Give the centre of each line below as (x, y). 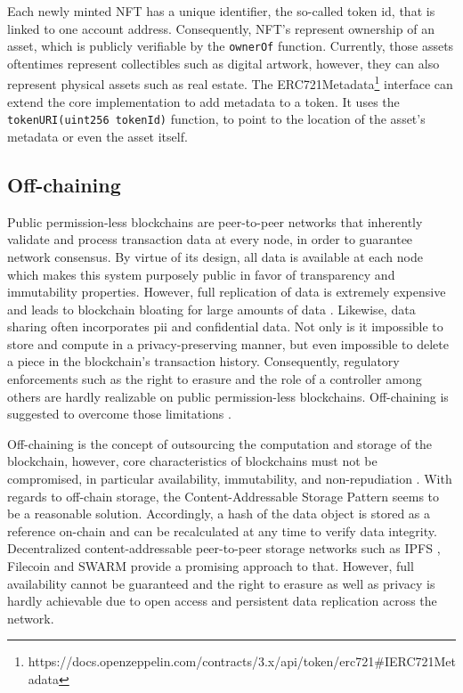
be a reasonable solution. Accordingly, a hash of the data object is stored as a (219, 514)
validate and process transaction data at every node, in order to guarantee (210, 239)
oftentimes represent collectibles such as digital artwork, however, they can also (223, 63)
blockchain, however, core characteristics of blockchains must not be (192, 461)
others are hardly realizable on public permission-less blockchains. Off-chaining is (228, 396)
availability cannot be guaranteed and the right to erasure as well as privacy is (221, 583)
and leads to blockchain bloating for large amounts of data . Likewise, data (211, 309)
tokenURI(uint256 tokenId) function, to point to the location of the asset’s (216, 119)
